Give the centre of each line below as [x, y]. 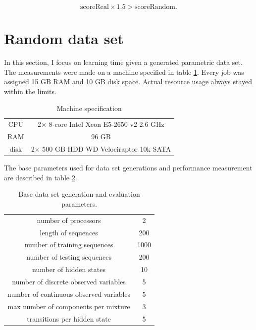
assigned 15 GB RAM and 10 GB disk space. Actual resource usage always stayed [128, 82]
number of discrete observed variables [69, 281]
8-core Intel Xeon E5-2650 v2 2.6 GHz [106, 124]
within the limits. [30, 91]
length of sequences [69, 232]
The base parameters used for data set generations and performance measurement [128, 168]
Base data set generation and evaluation [79, 194]
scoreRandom [155, 7]
